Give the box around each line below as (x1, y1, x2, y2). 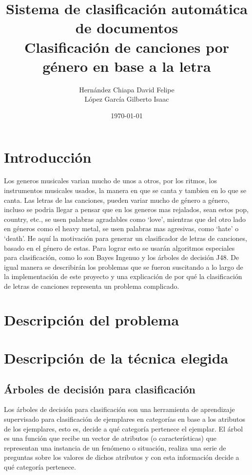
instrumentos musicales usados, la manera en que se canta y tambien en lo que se (4, 185, 247, 195)
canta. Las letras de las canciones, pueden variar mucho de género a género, (4, 194, 230, 205)
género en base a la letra (42, 56, 211, 76)
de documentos (75, 18, 178, 38)
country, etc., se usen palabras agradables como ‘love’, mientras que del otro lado (4, 214, 246, 224)
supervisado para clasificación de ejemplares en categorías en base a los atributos (4, 414, 246, 424)
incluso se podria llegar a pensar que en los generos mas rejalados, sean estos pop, (4, 204, 249, 215)
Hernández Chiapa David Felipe (79, 84, 174, 94)
